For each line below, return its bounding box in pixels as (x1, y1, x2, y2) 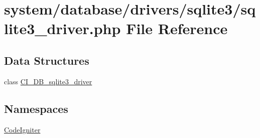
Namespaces (4, 100, 68, 116)
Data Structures (4, 52, 89, 68)
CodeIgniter (4, 124, 41, 134)
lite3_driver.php (4, 18, 121, 39)
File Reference (126, 18, 228, 39)
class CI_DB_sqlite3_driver (4, 76, 92, 86)
